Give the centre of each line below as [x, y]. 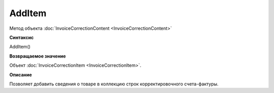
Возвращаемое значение [38, 56]
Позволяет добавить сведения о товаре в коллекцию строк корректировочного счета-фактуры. [114, 84]
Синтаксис [22, 37]
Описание [21, 75]
